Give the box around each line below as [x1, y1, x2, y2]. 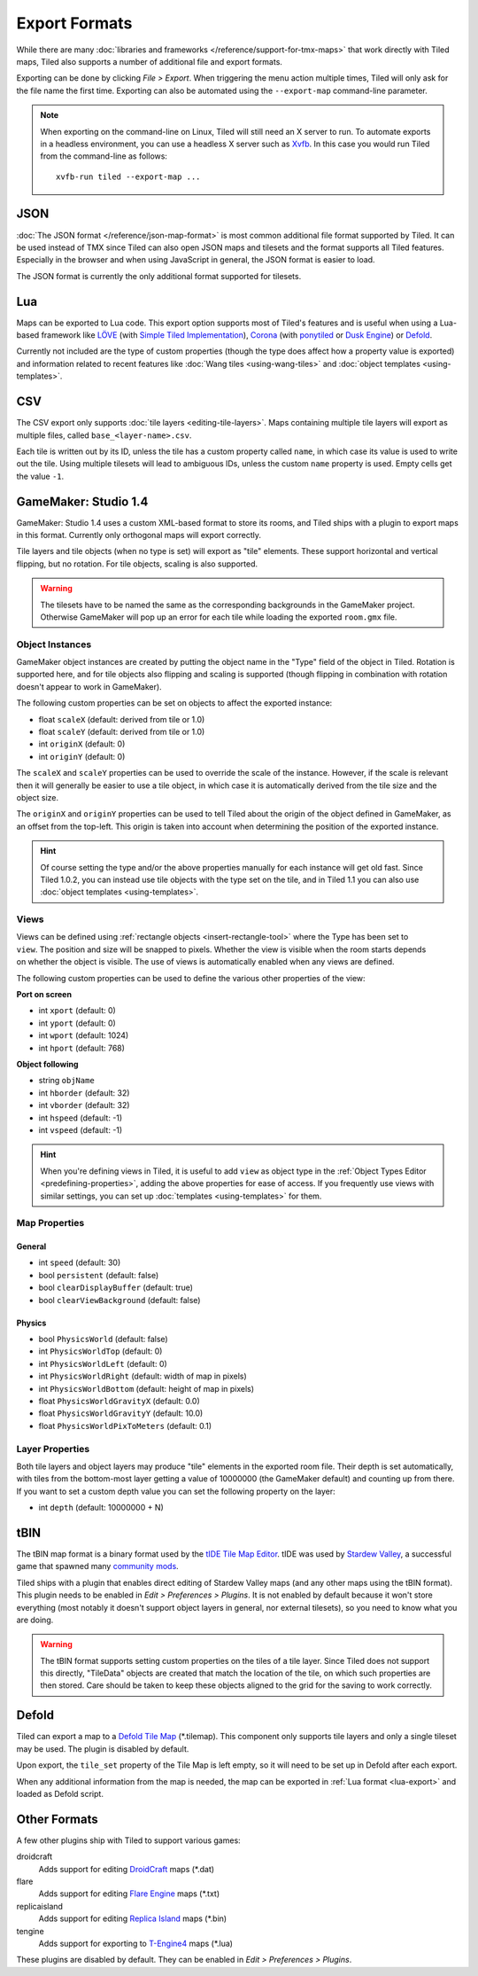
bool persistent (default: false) [38, 1269, 159, 1280]
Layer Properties [16, 1442, 90, 1455]
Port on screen [16, 989, 73, 1000]
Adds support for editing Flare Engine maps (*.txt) [38, 1888, 220, 1899]
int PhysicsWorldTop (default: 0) [38, 1346, 163, 1356]
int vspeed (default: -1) [38, 1124, 123, 1135]
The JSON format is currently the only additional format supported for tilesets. [16, 270, 302, 281]
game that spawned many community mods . [16, 1561, 179, 1572]
